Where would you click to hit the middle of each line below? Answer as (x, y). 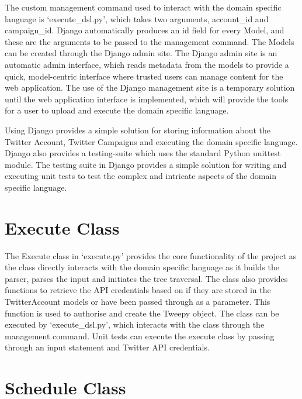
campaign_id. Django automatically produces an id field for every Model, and (145, 30)
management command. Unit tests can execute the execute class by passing (140, 336)
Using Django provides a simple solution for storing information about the (138, 130)
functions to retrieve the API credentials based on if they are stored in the (138, 290)
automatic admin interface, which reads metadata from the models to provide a (147, 64)
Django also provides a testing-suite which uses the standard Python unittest (143, 153)
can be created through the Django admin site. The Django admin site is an (141, 53)
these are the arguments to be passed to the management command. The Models (150, 41)
